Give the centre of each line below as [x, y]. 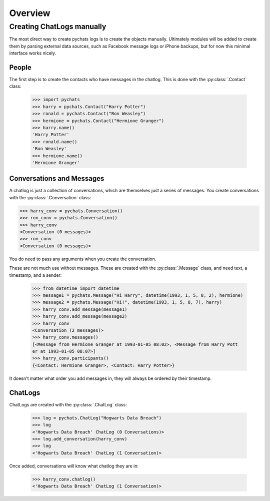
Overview [30, 13]
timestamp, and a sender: [35, 275]
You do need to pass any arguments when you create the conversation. [83, 259]
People [20, 67]
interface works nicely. [33, 53]
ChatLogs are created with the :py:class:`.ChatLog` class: [68, 404]
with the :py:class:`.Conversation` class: [50, 197]
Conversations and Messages [57, 178]
